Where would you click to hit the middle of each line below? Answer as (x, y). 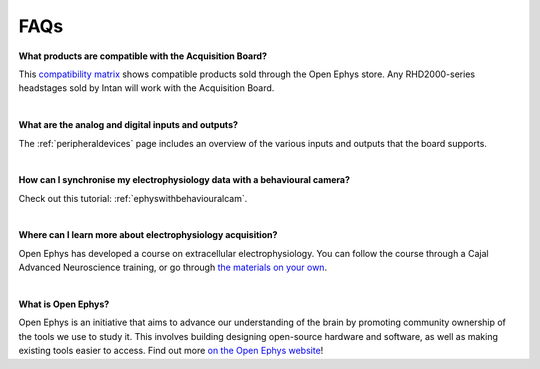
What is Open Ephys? (64, 304)
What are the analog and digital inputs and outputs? (128, 125)
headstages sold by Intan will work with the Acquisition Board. (146, 88)
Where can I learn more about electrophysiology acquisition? (148, 235)
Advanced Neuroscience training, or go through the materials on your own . (173, 267)
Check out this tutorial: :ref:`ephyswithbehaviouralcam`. (133, 198)
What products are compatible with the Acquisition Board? (142, 56)
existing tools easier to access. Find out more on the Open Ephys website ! (171, 351)
